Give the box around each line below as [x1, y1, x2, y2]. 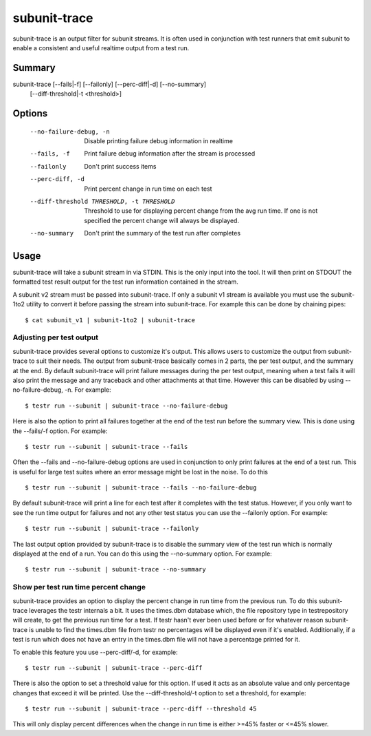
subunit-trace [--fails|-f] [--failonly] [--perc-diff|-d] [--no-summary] [12, 80, 206, 88]
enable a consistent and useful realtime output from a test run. [12, 43, 190, 52]
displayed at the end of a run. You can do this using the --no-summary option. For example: [12, 549, 273, 558]
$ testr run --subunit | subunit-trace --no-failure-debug [25, 401, 228, 410]
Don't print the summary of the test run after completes [84, 229, 240, 238]
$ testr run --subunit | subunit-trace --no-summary [25, 565, 206, 574]
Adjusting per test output [12, 333, 99, 342]
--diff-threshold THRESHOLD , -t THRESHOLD [30, 197, 175, 205]
